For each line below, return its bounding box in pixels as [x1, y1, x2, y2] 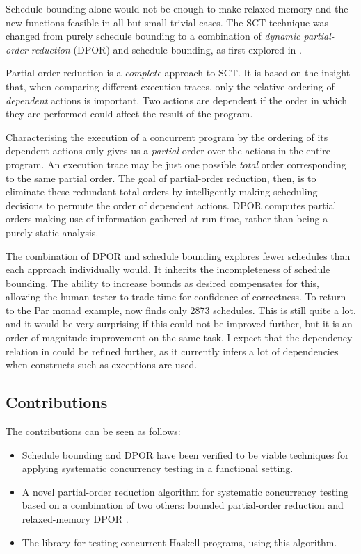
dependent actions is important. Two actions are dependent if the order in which [6, 92, 347, 107]
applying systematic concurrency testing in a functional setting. [22, 461, 294, 475]
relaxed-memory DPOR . [22, 512, 129, 526]
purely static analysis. [6, 225, 99, 239]
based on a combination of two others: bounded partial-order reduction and [22, 498, 344, 512]
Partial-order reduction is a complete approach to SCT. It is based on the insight [6, 65, 351, 80]
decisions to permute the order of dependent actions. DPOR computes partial [6, 197, 337, 212]
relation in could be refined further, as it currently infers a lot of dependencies [6, 343, 339, 358]
